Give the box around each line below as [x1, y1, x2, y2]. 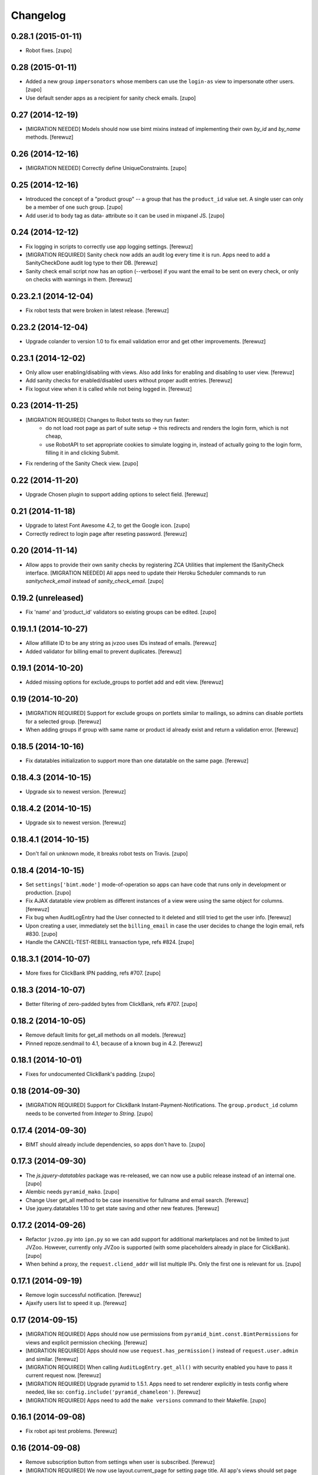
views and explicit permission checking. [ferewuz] [25, 1339, 147, 1346]
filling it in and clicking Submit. [45, 449, 120, 457]
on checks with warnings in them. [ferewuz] [25, 276, 132, 283]
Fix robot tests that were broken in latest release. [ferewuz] [25, 307, 169, 314]
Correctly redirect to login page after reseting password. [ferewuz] [25, 530, 188, 537]
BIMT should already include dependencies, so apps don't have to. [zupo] [25, 1140, 206, 1148]
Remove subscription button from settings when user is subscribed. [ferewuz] [25, 1458, 215, 1466]
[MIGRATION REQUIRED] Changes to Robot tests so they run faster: [25, 416, 190, 423]
